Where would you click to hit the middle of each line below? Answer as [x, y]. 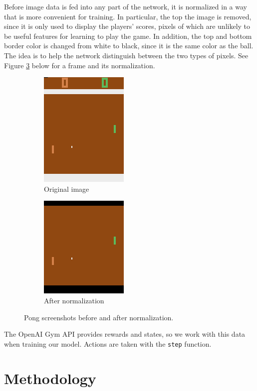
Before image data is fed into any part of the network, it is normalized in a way [126, 6]
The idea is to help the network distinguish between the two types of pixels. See [126, 55]
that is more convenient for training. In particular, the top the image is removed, [128, 16]
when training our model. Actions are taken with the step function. [108, 343]
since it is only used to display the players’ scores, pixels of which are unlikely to [127, 26]
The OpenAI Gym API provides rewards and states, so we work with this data [125, 334]
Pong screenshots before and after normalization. [99, 317]
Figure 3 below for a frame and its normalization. [80, 65]
